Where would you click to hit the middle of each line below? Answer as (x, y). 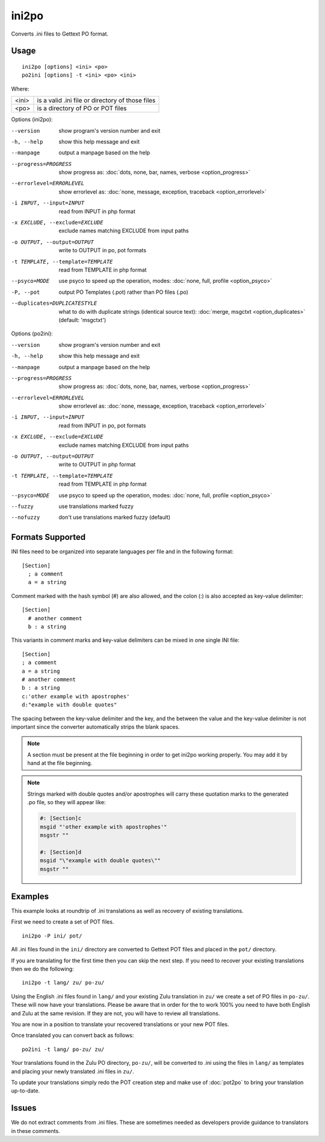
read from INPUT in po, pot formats (102, 425)
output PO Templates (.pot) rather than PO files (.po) (124, 292)
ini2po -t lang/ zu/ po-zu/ (63, 983)
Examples (30, 896)
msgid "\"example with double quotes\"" (100, 861)
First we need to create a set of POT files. (63, 922)
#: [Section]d (61, 852)
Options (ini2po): (32, 119)
